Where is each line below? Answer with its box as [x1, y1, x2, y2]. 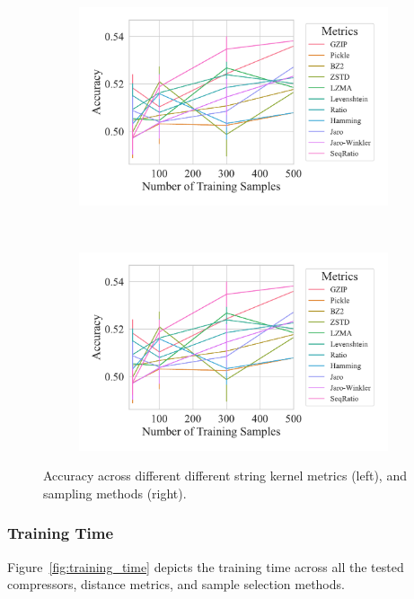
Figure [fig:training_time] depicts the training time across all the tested [7, 557, 404, 576]
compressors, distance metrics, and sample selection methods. [7, 575, 345, 594]
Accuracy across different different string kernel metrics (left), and [43, 466, 407, 485]
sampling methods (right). [43, 483, 187, 502]
